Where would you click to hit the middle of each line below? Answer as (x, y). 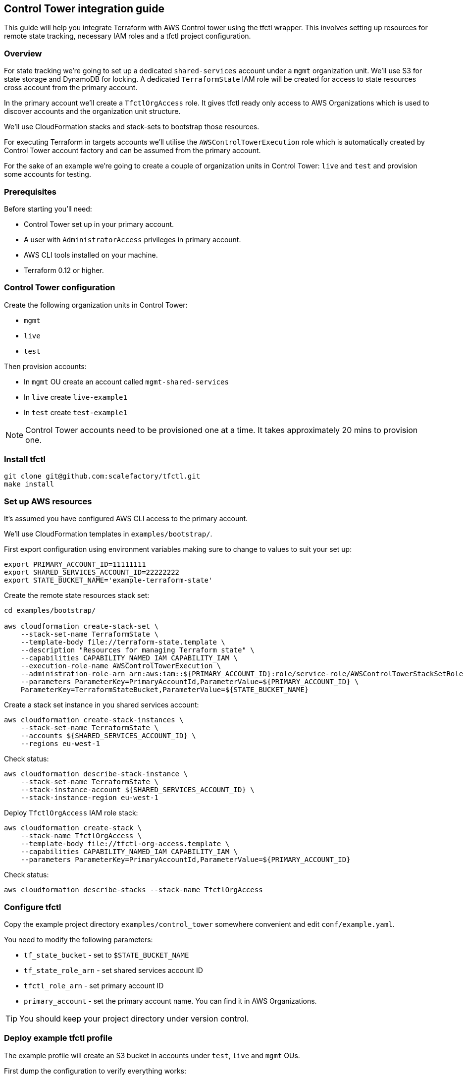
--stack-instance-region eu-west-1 (89, 798)
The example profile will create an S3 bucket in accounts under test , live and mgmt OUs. (152, 1055)
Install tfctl (25, 459)
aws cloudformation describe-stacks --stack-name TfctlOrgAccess (133, 890)
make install (29, 484)
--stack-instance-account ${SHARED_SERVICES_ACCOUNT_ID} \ (137, 790)
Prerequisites (30, 191)
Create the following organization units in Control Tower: (96, 305)
